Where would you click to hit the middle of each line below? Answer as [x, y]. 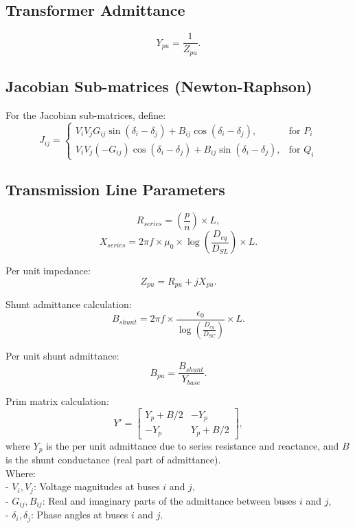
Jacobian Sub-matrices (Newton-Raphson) [159, 86]
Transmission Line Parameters [115, 189]
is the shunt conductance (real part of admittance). [113, 459]
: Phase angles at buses [80, 515]
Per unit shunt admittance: [62, 355]
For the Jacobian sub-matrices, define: [86, 114]
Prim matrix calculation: [57, 400]
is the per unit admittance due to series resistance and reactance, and [193, 445]
